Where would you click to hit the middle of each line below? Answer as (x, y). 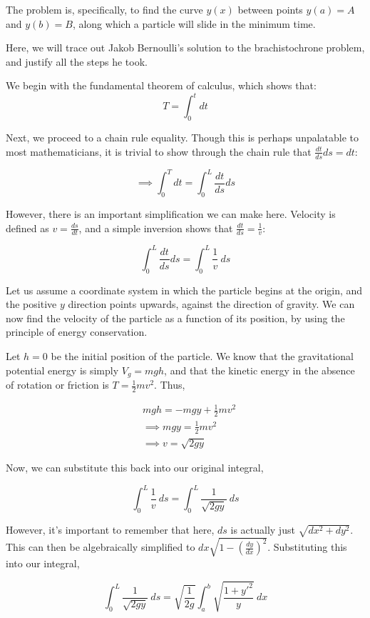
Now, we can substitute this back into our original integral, (135, 468)
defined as (27, 228)
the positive (31, 304)
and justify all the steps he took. (77, 61)
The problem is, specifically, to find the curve (104, 9)
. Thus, (170, 385)
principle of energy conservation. (77, 332)
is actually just (263, 530)
